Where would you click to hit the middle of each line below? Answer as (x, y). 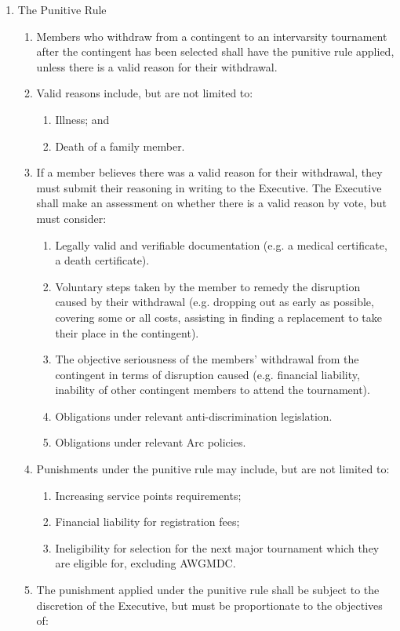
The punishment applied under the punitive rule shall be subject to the (208, 590)
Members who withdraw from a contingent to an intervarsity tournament (212, 36)
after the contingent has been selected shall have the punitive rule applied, (215, 51)
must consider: (71, 218)
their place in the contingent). (127, 332)
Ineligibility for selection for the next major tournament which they (217, 547)
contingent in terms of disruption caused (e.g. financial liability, (207, 374)
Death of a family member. (120, 146)
